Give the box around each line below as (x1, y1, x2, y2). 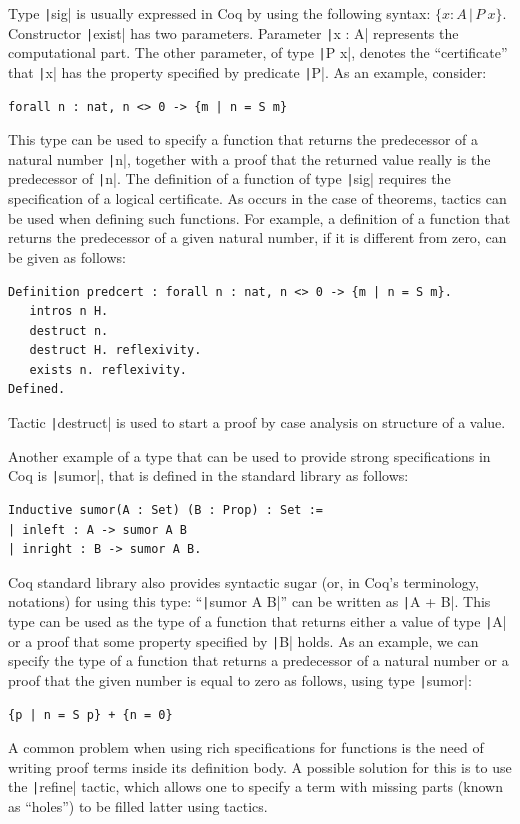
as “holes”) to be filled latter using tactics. (8, 796, 268, 816)
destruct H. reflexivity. (29, 343, 202, 358)
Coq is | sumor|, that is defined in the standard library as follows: (8, 465, 409, 486)
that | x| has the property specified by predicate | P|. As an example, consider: (8, 61, 487, 82)
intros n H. (29, 304, 109, 319)
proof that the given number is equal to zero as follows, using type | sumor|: (8, 669, 472, 690)
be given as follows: (8, 246, 126, 267)
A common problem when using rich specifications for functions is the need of (8, 737, 484, 758)
